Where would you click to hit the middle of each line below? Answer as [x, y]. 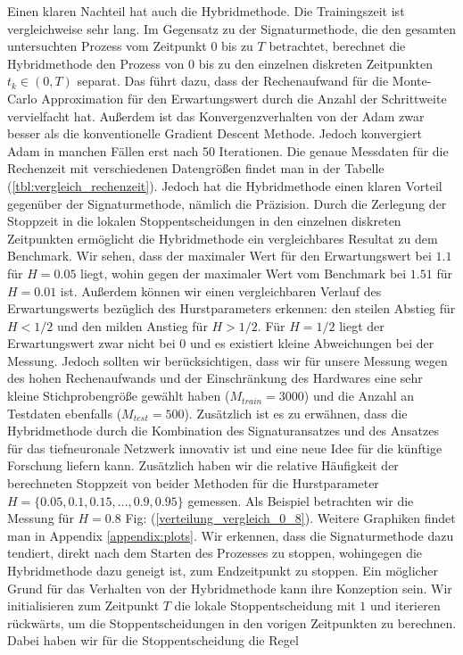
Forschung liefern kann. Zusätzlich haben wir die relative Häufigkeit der [203, 465]
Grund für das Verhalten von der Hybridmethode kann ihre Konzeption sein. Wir [230, 588]
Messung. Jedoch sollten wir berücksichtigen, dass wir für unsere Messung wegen [227, 360]
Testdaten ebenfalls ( [65, 413]
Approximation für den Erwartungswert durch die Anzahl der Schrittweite [244, 98]
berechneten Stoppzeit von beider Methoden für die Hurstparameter [193, 483]
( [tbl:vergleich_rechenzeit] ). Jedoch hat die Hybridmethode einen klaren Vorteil [225, 185]
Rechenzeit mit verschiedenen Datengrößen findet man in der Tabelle [196, 168]
